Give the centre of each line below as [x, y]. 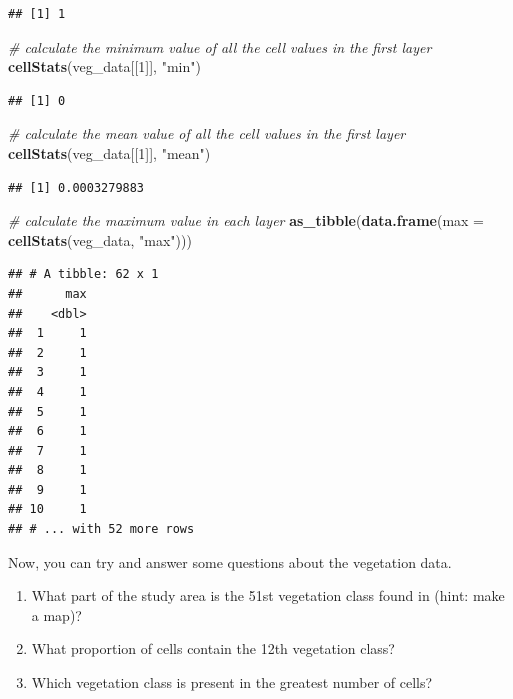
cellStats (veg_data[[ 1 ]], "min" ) [104, 66]
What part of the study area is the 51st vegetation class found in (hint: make [268, 595]
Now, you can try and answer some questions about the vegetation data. [230, 561]
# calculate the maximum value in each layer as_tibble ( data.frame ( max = [246, 220]
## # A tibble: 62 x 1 [83, 274]
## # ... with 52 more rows [101, 529]
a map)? [56, 614]
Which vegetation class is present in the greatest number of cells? [232, 682]
